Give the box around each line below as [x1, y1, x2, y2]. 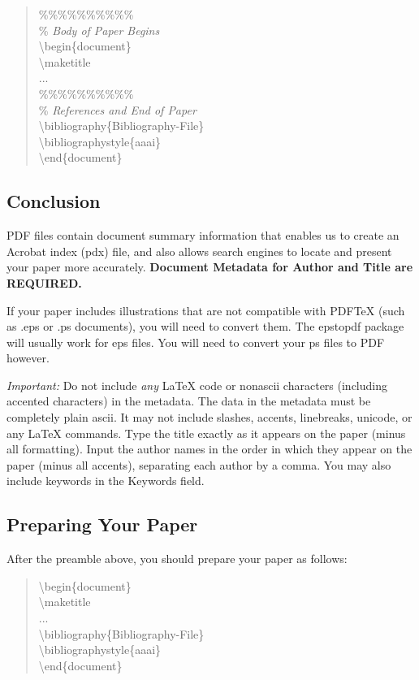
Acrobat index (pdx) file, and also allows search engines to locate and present [6, 242, 392, 259]
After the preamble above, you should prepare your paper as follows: [6, 550, 348, 567]
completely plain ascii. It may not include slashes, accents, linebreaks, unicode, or [6, 409, 413, 426]
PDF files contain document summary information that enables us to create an [6, 227, 400, 244]
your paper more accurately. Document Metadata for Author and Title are [6, 258, 413, 275]
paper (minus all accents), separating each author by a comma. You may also [6, 456, 391, 473]
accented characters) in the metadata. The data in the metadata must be [6, 392, 371, 409]
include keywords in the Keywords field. [6, 472, 205, 489]
